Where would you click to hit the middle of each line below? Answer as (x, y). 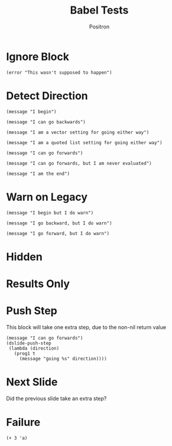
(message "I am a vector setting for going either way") (78, 132)
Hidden (24, 257)
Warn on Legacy (47, 197)
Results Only (38, 284)
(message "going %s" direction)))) (63, 359)
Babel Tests (99, 10)
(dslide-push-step (29, 343)
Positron (99, 27)
